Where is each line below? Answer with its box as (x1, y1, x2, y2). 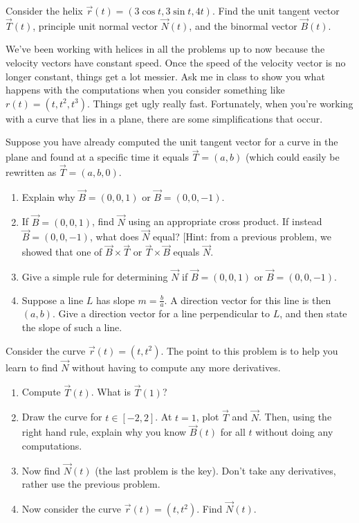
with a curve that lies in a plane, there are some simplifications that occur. (6, 111, 323, 125)
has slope (96, 292, 135, 307)
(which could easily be (245, 150, 340, 164)
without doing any (255, 425, 333, 439)
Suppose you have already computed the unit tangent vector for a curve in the (6, 134, 338, 149)
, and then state (279, 306, 347, 321)
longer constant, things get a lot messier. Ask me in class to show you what (6, 69, 325, 83)
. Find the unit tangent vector (212, 3, 340, 17)
